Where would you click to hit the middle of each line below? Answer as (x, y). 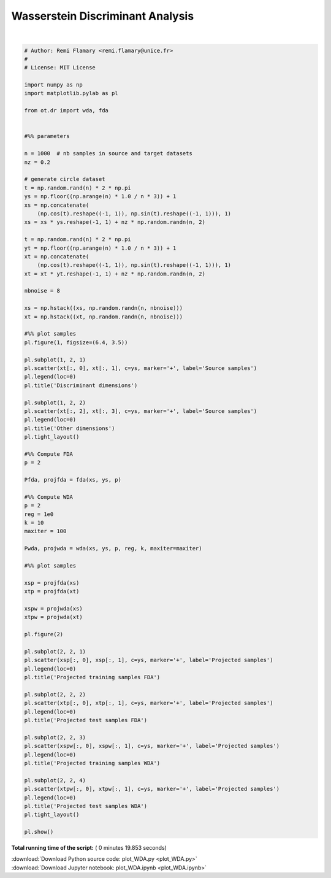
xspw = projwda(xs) (53, 608)
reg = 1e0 (39, 514)
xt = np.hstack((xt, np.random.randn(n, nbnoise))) (104, 317)
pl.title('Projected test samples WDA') (86, 806)
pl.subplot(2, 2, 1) (55, 651)
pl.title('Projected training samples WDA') (92, 763)
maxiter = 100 (45, 531)
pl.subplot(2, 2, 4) (55, 780)
